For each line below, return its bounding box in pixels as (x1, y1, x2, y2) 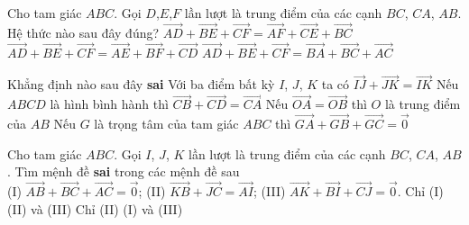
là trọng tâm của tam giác (94, 114, 239, 133)
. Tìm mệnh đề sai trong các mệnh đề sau (7, 162, 240, 181)
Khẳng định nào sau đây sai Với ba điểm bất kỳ (7, 75, 275, 94)
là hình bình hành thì (50, 94, 169, 113)
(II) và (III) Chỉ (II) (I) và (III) (7, 199, 183, 218)
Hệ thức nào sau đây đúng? (7, 22, 160, 41)
